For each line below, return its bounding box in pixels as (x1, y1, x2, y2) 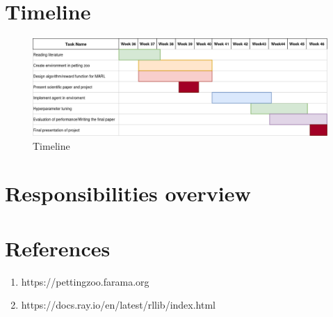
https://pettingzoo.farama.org (21, 274, 149, 288)
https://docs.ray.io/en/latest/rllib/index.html (21, 297, 216, 312)
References (5, 233, 111, 262)
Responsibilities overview (5, 179, 251, 208)
